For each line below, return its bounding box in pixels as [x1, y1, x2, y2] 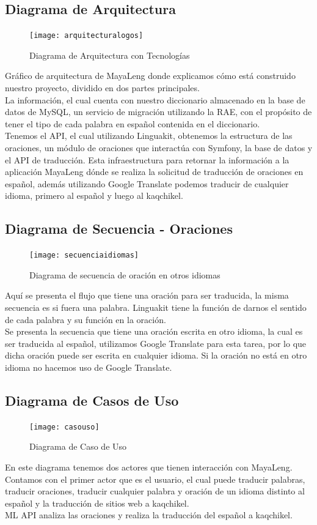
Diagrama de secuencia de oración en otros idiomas [29, 268, 220, 281]
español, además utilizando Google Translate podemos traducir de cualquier [5, 177, 289, 190]
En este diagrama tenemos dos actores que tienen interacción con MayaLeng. [5, 461, 293, 474]
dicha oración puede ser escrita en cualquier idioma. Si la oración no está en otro [5, 349, 307, 362]
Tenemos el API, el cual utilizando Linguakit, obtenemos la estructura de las [5, 129, 293, 142]
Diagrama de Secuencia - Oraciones [5, 219, 233, 238]
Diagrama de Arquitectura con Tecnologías [29, 48, 190, 61]
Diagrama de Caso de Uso [29, 440, 127, 453]
